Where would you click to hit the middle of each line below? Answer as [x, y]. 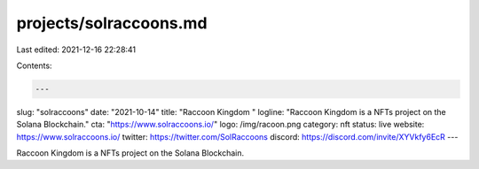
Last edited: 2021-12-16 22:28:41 [76, 50]
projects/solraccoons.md [112, 23]
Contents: [34, 65]
